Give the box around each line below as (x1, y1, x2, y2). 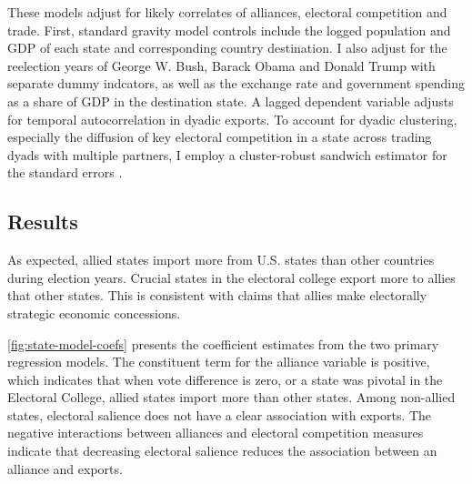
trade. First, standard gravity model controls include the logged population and (7, 20, 451, 39)
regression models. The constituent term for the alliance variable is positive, (7, 352, 430, 371)
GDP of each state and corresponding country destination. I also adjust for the (7, 38, 447, 57)
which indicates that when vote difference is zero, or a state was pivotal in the (7, 369, 443, 388)
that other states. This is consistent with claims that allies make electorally (7, 286, 427, 305)
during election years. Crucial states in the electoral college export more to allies (7, 267, 456, 287)
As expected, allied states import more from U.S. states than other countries (7, 250, 435, 269)
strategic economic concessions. (7, 303, 181, 322)
